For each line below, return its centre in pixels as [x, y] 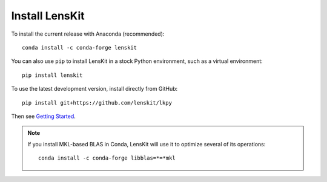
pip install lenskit [52, 75]
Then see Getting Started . [43, 116]
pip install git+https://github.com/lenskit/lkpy [97, 102]
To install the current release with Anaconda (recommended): [88, 34]
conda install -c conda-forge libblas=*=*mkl [107, 158]
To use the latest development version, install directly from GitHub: [94, 89]
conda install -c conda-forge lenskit [80, 47]
